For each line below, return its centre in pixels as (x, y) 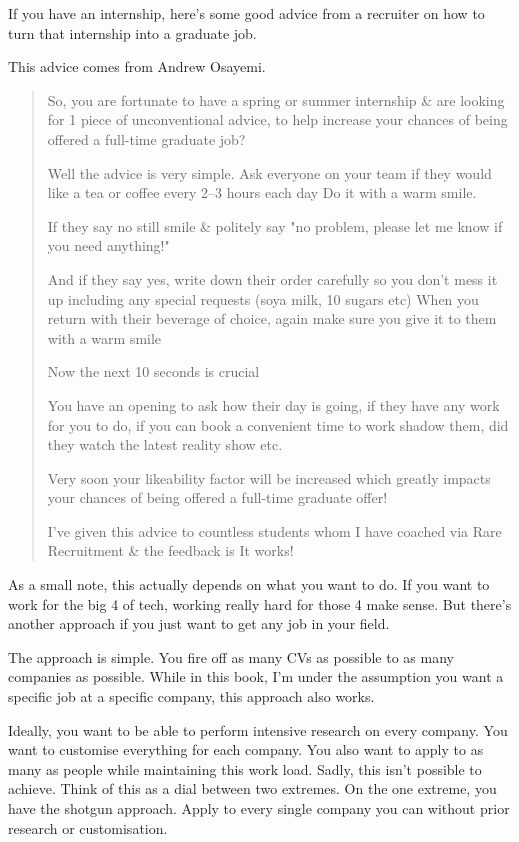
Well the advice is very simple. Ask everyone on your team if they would (269, 172)
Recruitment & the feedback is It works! (170, 550)
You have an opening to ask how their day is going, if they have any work (273, 404)
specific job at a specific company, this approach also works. (191, 696)
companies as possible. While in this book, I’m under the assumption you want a (256, 676)
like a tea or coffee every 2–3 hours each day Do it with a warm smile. (262, 192)
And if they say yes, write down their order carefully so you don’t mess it (272, 278)
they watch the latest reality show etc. (165, 444)
